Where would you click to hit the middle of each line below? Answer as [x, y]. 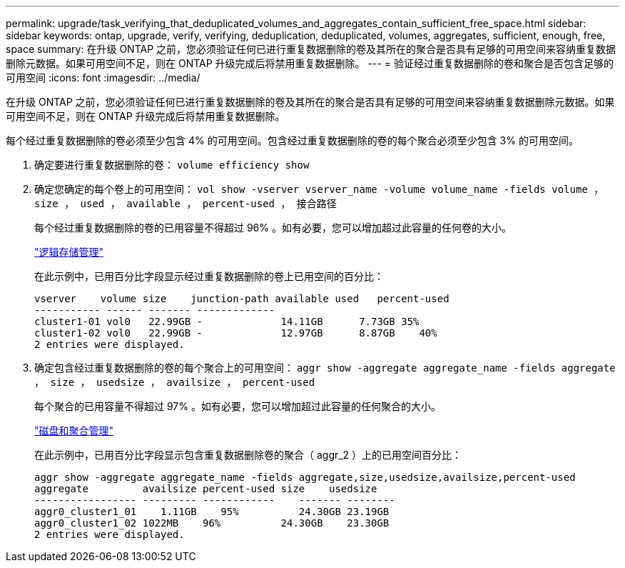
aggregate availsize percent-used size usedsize [206, 489]
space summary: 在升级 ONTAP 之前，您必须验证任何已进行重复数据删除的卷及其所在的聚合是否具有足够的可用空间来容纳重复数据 [311, 49]
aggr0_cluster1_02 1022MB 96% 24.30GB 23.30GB [212, 523]
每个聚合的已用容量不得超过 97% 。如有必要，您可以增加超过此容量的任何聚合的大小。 [238, 406]
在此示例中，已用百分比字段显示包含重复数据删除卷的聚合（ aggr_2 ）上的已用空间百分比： [248, 455]
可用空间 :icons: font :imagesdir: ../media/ [103, 78]
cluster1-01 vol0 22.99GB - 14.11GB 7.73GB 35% [227, 322]
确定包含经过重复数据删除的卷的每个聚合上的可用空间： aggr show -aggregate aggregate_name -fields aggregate [325, 368]
